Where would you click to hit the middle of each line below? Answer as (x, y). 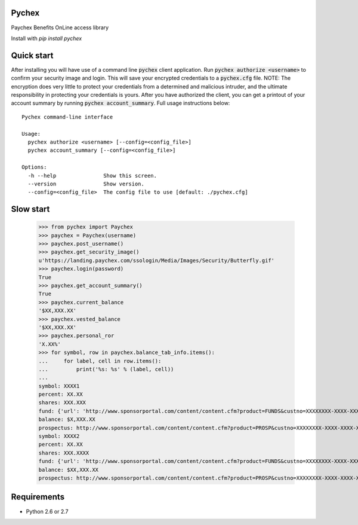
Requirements (38, 497)
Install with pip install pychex (47, 38)
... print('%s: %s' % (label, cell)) (106, 369)
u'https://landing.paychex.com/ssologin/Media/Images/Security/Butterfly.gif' (156, 260)
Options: (34, 167)
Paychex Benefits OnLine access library (60, 28)
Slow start (30, 209)
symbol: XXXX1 (59, 386)
